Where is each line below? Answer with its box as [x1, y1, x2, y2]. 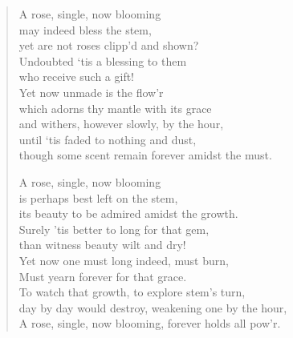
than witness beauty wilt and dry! [18, 236, 186, 253]
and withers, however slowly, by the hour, [18, 115, 224, 132]
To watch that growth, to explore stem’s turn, [18, 284, 246, 300]
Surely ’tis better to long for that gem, [18, 220, 210, 237]
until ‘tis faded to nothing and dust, [18, 131, 197, 147]
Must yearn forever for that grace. [18, 268, 187, 284]
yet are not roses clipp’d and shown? [18, 37, 199, 54]
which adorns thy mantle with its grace [18, 99, 212, 116]
